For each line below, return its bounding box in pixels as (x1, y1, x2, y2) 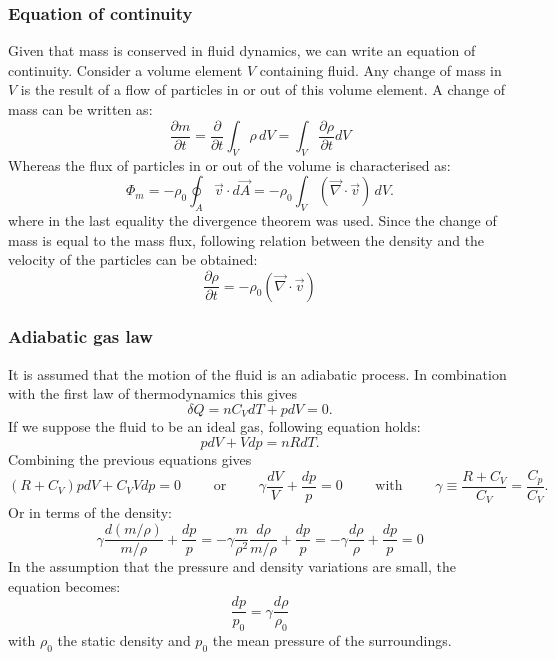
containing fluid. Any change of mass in (259, 59, 502, 80)
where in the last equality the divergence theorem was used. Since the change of (8, 210, 497, 231)
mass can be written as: (8, 99, 153, 119)
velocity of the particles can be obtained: (8, 249, 258, 270)
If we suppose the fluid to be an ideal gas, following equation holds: (8, 416, 421, 437)
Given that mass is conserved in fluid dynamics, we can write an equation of (8, 40, 476, 61)
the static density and (57, 630, 191, 651)
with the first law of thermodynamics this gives (8, 383, 297, 404)
